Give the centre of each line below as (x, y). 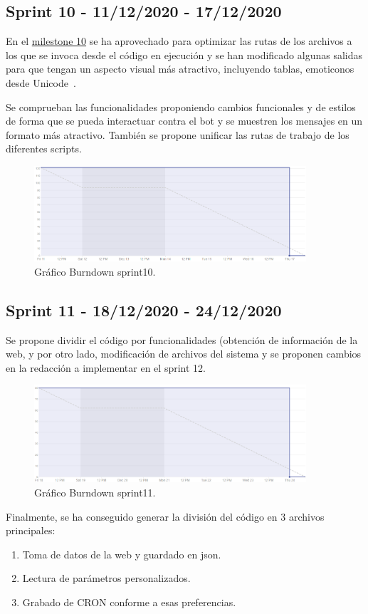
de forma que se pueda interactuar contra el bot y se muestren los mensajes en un (184, 121)
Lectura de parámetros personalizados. (106, 578)
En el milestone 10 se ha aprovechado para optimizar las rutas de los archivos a (179, 41)
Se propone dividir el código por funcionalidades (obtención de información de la (182, 339)
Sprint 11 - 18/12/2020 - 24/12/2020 (144, 309)
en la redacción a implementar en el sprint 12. (106, 367)
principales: (31, 530)
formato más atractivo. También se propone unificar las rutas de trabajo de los (178, 134)
